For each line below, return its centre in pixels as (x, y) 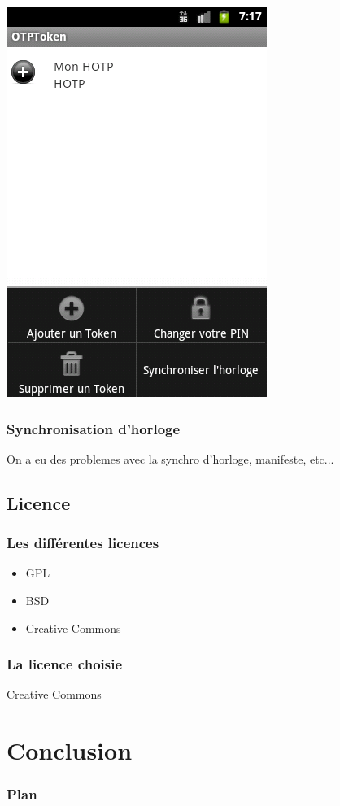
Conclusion (70, 750)
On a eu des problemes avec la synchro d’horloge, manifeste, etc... (170, 458)
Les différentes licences (83, 543)
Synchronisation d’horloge (94, 428)
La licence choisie (65, 664)
